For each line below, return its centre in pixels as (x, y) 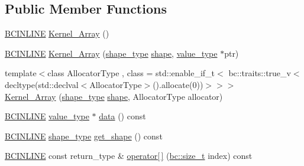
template (21, 73)
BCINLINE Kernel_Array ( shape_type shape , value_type (111, 53)
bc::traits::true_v (260, 73)
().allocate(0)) (178, 84)
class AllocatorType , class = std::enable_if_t (131, 73)
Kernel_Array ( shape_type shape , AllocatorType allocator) (114, 96)
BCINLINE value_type (47, 116)
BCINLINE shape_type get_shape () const (84, 136)
